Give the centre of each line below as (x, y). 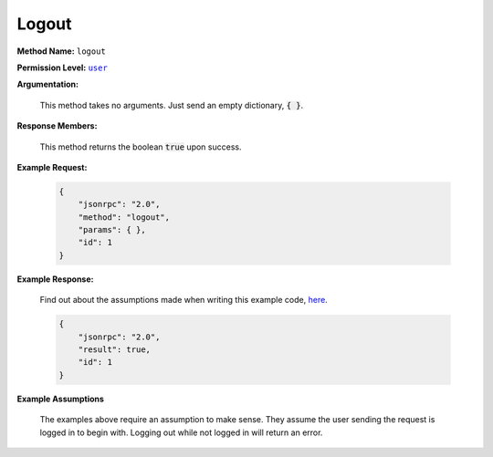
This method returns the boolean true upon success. (141, 147)
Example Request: (52, 167)
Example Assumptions (61, 399)
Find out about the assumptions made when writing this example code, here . (184, 300)
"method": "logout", (124, 217)
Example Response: (55, 279)
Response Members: (57, 126)
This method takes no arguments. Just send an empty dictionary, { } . (172, 105)
